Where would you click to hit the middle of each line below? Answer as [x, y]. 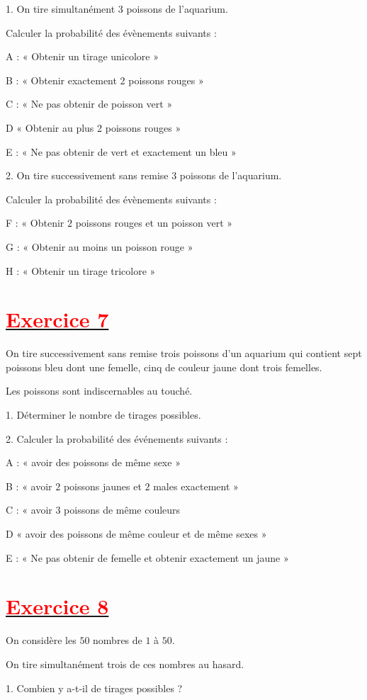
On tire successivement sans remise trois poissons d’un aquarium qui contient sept [184, 353]
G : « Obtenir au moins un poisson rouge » [100, 246]
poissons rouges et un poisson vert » [154, 223]
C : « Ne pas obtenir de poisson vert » [89, 104]
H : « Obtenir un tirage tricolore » [81, 270]
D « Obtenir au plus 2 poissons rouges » [94, 127]
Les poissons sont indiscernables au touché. [99, 391]
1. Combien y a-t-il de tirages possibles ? [94, 688]
